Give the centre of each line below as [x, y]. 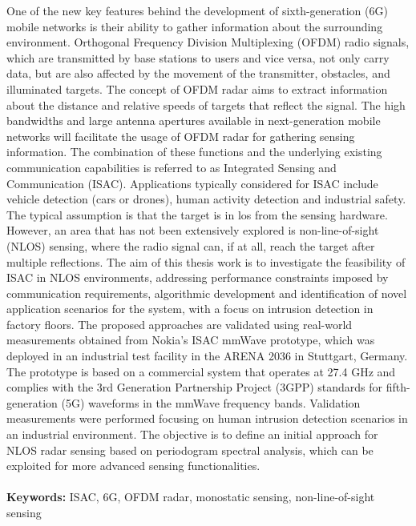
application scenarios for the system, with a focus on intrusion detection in [190, 309]
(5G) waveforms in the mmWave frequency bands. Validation [211, 402]
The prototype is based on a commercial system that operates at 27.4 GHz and [201, 371]
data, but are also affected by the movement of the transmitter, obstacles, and [198, 73]
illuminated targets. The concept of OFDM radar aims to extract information [197, 88]
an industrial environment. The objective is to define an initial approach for [192, 434]
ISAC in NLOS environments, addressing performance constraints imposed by [198, 277]
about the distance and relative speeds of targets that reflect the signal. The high [206, 104]
